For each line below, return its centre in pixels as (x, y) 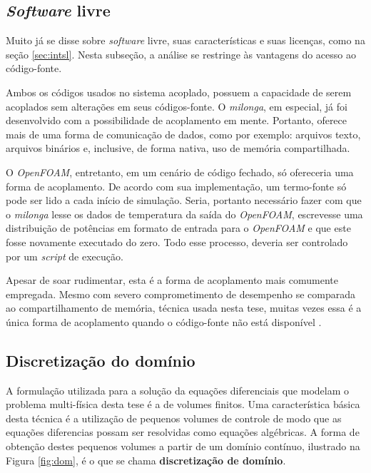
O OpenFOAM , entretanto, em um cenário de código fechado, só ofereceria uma (180, 172)
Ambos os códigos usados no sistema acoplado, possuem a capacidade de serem (179, 92)
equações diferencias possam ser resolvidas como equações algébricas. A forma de (183, 432)
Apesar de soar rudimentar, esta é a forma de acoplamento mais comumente (172, 280)
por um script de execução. (65, 256)
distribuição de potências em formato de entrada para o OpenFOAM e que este (178, 228)
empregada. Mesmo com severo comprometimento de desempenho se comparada (181, 294)
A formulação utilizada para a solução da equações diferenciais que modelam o (177, 390)
